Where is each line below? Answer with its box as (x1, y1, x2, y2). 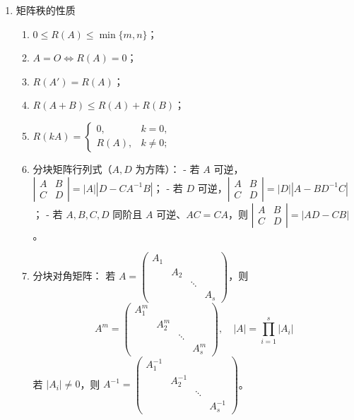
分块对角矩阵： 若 (33, 268, 116, 283)
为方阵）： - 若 (135, 161, 200, 176)
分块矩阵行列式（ (33, 161, 112, 176)
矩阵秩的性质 (16, 3, 76, 17)
